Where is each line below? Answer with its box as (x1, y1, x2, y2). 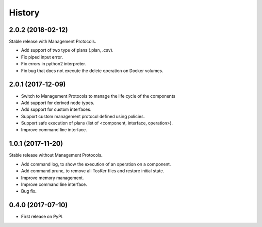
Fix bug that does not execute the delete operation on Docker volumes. (21, 68, 164, 74)
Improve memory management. (21, 175, 84, 181)
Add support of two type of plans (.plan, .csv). (21, 47, 114, 53)
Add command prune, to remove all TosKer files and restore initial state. (21, 168, 164, 174)
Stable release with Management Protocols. (9, 39, 97, 45)
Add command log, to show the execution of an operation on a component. (21, 161, 171, 167)
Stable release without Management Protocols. (9, 152, 103, 158)
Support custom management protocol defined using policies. (21, 113, 145, 119)
